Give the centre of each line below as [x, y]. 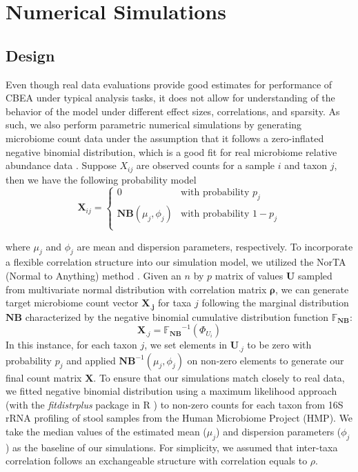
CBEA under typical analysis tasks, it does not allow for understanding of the [170, 98]
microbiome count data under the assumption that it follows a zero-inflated [165, 138]
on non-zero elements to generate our [266, 360]
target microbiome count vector [72, 303]
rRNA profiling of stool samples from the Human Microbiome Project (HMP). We [179, 418]
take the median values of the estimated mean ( [106, 432]
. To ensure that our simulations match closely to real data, [219, 377]
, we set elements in [186, 345]
